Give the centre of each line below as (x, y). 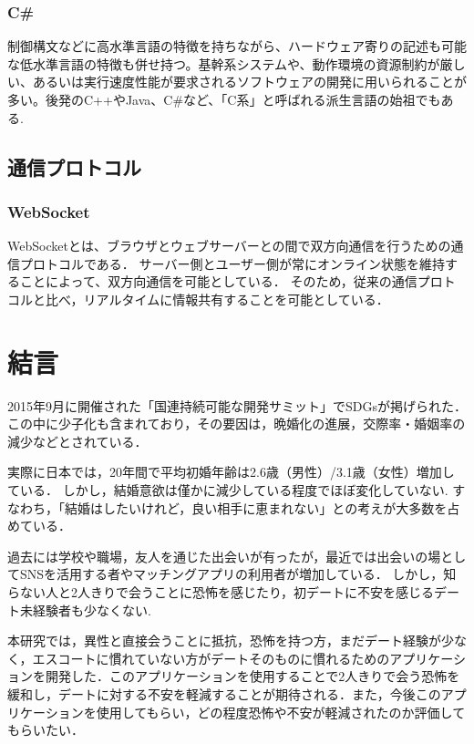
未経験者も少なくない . (85, 610)
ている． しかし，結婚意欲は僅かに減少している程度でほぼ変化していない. (228, 490)
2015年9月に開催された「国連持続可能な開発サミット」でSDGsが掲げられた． (237, 405)
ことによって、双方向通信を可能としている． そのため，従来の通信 (218, 281)
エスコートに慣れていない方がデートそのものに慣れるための (211, 658)
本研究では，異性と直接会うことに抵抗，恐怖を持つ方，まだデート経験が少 (231, 641)
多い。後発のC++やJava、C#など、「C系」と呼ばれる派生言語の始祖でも (224, 99)
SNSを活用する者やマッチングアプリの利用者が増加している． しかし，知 (238, 574)
